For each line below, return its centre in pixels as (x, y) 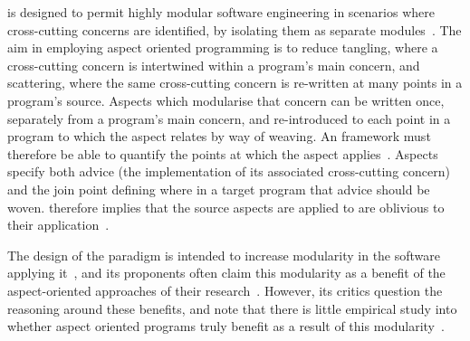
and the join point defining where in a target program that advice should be (219, 189)
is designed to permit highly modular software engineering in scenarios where (221, 12)
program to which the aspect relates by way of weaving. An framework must (219, 136)
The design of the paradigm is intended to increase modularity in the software (224, 255)
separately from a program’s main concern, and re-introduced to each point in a (229, 118)
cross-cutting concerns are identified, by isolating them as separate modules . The (235, 29)
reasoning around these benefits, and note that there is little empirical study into (232, 308)
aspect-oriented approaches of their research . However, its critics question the (225, 290)
